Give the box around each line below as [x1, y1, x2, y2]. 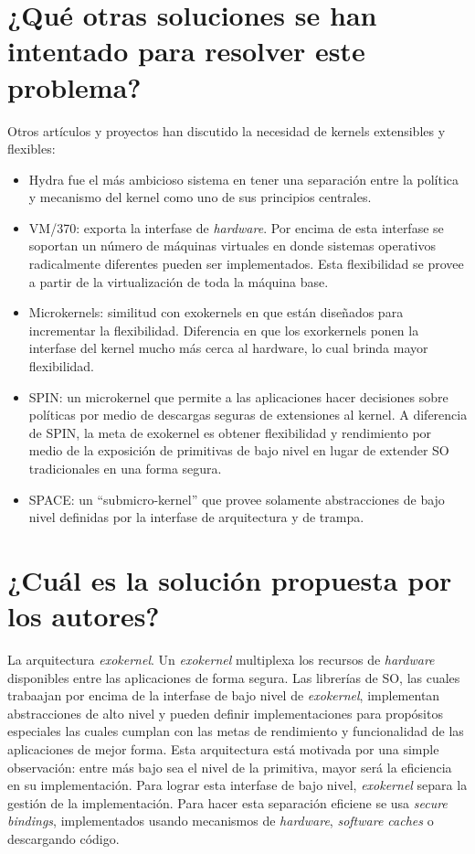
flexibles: [7, 139, 56, 158]
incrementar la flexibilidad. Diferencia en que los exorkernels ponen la [28, 320, 419, 339]
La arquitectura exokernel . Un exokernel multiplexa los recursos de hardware [7, 650, 435, 669]
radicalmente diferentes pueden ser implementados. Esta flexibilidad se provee [28, 254, 464, 273]
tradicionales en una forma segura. [28, 459, 222, 477]
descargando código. [7, 829, 120, 849]
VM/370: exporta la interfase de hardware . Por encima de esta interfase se [28, 218, 444, 237]
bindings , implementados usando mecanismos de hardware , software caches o [7, 811, 434, 830]
